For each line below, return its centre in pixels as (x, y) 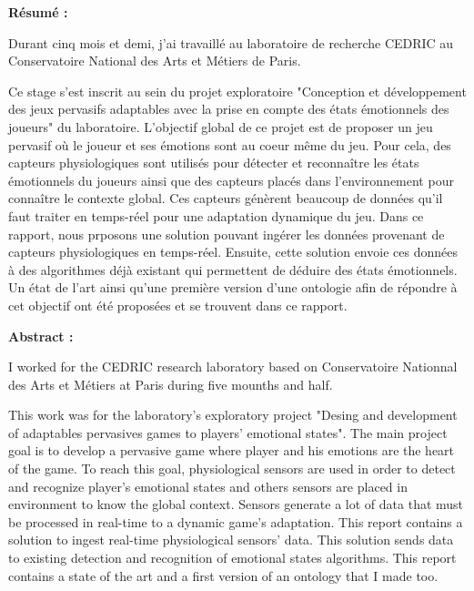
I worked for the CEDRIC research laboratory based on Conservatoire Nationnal (233, 367)
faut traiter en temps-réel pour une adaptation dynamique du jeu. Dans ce (216, 215)
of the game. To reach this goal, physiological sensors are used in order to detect (232, 469)
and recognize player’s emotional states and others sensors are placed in (208, 486)
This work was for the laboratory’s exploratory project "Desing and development (233, 415)
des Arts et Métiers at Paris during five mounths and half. (171, 384)
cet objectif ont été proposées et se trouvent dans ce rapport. (178, 305)
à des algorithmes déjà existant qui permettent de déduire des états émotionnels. (233, 269)
